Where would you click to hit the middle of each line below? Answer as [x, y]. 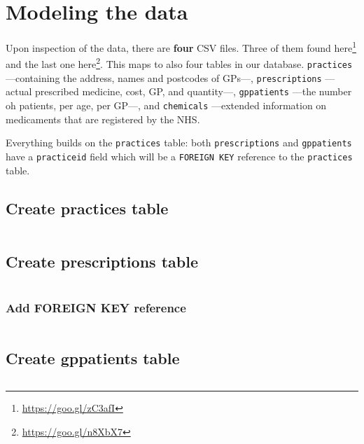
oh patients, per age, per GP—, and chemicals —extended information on [166, 105]
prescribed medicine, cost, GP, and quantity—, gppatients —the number [193, 91]
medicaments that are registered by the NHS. [103, 119]
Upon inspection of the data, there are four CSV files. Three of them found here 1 [181, 47]
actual [19, 91]
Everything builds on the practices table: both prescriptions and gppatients [179, 143]
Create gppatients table [93, 358]
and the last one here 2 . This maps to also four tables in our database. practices [179, 63]
